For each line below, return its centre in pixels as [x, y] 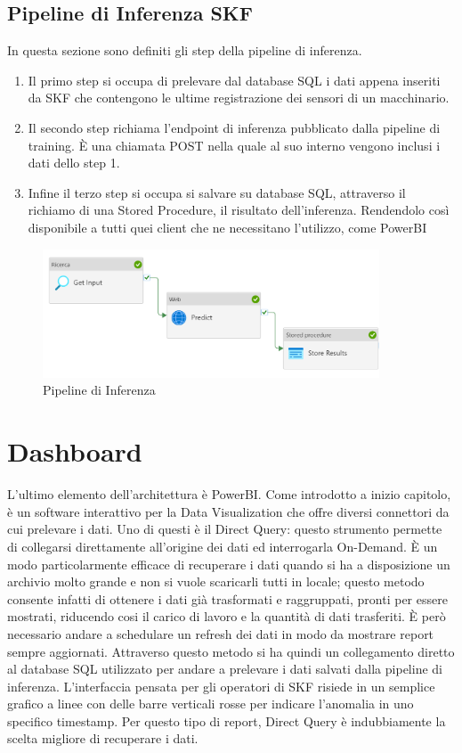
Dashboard [75, 451]
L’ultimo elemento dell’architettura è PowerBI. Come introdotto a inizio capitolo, [229, 494]
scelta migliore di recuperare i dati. [103, 738]
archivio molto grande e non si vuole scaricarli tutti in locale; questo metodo [216, 581]
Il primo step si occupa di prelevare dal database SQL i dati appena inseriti [234, 80]
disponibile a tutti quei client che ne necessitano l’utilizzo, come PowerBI [227, 227]
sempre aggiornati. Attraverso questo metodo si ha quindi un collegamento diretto [231, 651]
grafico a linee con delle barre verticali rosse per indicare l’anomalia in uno [211, 704]
